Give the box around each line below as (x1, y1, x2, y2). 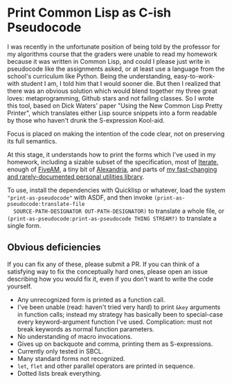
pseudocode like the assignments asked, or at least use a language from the (7, 64, 225, 73)
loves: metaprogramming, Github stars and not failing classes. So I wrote (7, 94, 215, 102)
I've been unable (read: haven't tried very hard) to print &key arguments (17, 303, 221, 311)
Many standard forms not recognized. (17, 354, 125, 363)
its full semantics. (7, 137, 57, 145)
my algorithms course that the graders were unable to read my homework (7, 50, 217, 58)
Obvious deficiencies (7, 241, 101, 254)
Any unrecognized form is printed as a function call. (17, 295, 166, 304)
